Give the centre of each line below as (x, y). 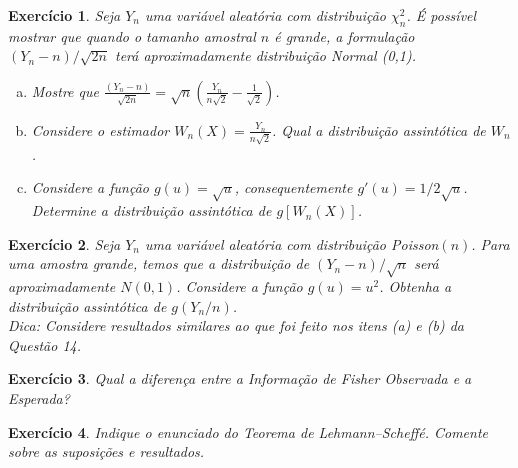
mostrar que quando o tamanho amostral (132, 35)
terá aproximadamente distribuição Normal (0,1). (266, 55)
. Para (490, 243)
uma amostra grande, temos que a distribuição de (159, 263)
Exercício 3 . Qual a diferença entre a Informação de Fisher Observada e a (240, 378)
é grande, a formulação (344, 35)
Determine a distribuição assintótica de (151, 210)
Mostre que (65, 90)
